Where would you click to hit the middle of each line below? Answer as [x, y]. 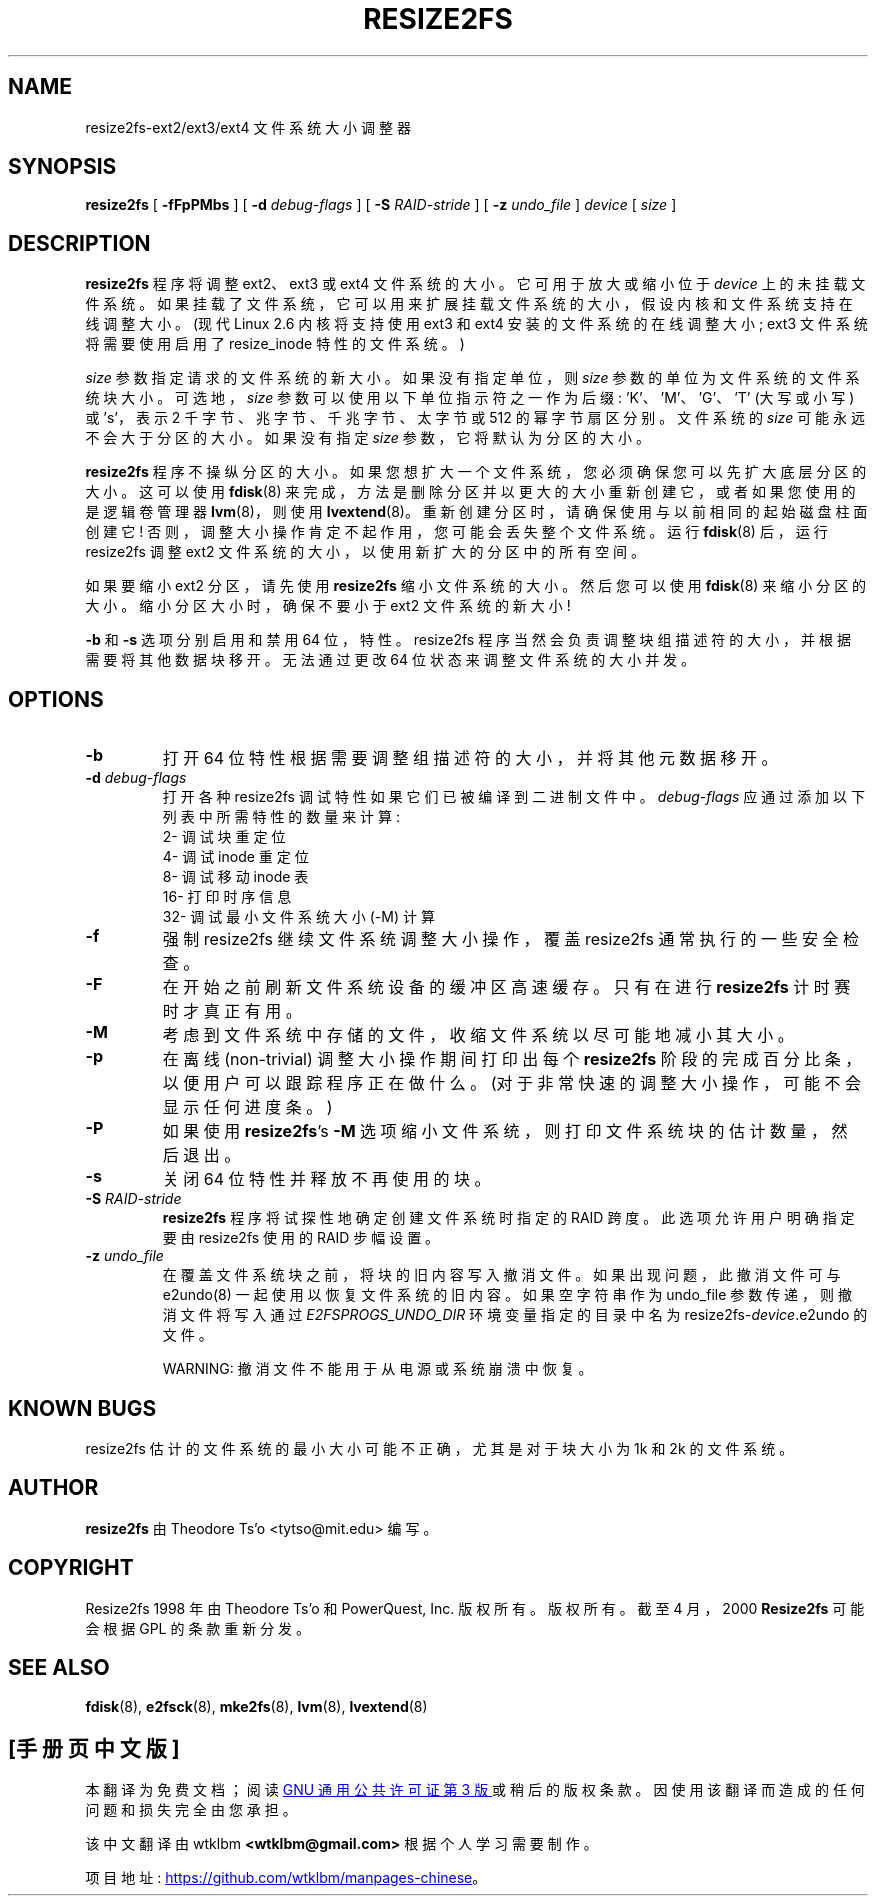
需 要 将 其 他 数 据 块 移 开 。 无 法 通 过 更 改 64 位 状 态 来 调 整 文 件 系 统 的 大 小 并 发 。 [390, 660]
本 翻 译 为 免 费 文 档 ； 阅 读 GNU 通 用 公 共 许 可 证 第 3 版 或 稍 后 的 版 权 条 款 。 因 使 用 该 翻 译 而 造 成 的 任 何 [475, 1790]
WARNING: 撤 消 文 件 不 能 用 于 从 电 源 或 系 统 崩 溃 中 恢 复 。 [377, 1369]
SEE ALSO [59, 1668]
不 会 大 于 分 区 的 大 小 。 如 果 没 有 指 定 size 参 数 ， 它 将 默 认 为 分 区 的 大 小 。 [367, 438]
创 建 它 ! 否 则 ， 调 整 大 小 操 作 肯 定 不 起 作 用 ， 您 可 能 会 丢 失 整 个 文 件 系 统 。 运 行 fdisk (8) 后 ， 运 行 [456, 532]
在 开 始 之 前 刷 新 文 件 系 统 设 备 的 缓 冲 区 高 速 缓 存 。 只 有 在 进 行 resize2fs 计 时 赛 [506, 987]
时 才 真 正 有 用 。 [232, 1011]
